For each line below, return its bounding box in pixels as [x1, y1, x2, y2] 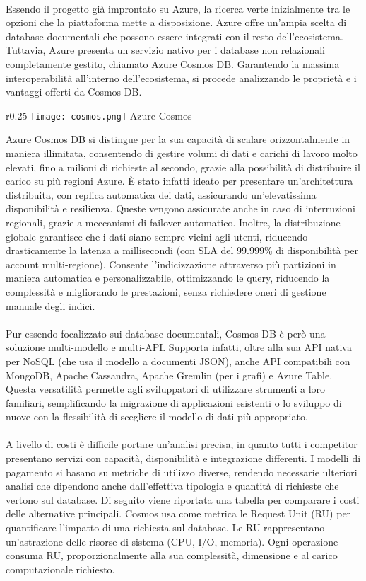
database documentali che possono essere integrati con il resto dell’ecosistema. [6, 28, 343, 43]
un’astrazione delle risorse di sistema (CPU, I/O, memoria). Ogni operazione [6, 534, 338, 548]
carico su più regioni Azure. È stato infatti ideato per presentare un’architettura [6, 173, 353, 188]
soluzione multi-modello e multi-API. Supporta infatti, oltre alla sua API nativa [6, 340, 352, 355]
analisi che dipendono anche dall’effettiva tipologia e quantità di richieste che [6, 478, 339, 493]
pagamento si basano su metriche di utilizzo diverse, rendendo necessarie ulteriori [6, 464, 358, 479]
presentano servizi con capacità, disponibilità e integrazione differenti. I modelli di [6, 451, 361, 466]
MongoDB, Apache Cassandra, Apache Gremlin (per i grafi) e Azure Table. [6, 367, 333, 382]
